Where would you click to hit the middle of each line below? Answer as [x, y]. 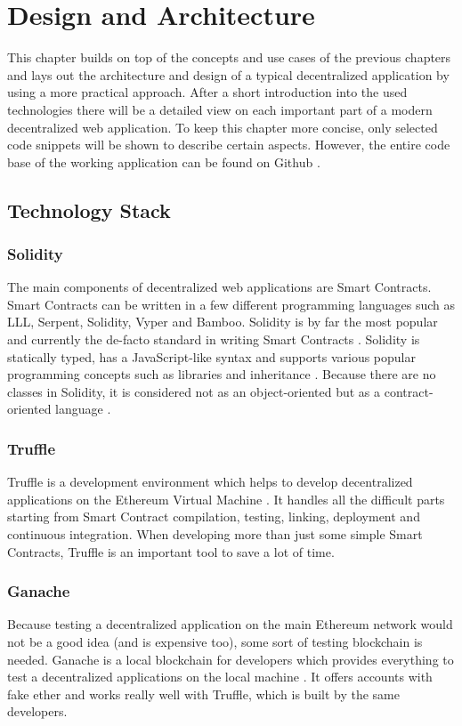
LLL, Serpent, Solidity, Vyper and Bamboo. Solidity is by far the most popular [223, 322]
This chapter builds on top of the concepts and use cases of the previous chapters [229, 57]
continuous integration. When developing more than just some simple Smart [215, 534]
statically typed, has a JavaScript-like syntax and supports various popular [211, 356]
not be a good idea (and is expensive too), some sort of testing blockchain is [215, 642]
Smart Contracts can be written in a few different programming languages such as [231, 304]
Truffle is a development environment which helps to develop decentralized [210, 482]
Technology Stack [89, 210]
